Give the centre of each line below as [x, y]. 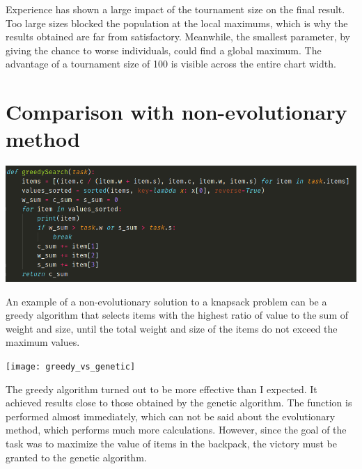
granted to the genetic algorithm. [76, 457]
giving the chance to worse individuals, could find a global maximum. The [164, 50]
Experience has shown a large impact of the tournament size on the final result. [175, 9]
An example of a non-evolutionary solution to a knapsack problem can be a [166, 301]
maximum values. [43, 342]
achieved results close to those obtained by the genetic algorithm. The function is [179, 403]
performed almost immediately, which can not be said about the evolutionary [171, 416]
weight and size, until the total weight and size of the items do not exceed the [172, 328]
